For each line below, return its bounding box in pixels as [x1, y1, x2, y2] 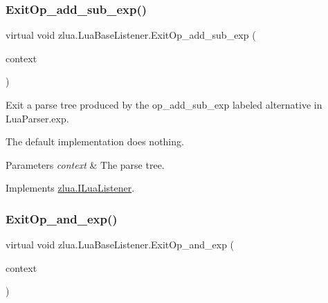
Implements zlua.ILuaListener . [6, 181, 135, 195]
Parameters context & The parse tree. [6, 157, 165, 172]
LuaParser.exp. [6, 111, 69, 125]
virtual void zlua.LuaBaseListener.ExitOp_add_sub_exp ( [6, 28, 256, 42]
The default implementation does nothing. [6, 134, 184, 149]
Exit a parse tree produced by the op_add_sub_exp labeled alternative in [6, 98, 322, 111]
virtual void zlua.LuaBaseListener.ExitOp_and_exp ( [6, 237, 235, 252]
